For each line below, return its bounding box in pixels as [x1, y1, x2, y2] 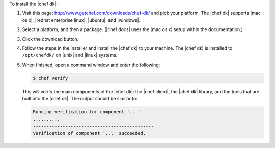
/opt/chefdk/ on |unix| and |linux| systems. [22, 52, 118, 58]
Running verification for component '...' [33, 109, 141, 115]
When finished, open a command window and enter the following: [22, 62, 160, 68]
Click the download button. [22, 36, 79, 42]
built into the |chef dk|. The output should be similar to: [22, 96, 137, 102]
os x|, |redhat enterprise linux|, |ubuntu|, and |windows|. [22, 17, 141, 23]
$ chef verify [33, 75, 68, 81]
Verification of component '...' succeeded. [33, 130, 146, 136]
